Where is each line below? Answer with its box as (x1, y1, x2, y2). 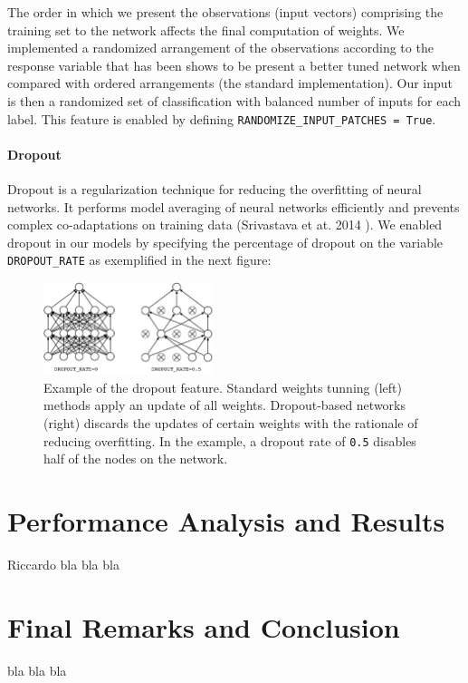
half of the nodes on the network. (43, 449, 228, 468)
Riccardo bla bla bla (7, 555, 119, 574)
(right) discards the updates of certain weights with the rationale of (43, 414, 418, 433)
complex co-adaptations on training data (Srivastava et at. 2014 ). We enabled (7, 215, 443, 234)
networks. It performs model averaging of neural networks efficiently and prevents (7, 197, 460, 216)
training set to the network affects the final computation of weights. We (7, 20, 405, 39)
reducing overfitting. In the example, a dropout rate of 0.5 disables (43, 431, 416, 450)
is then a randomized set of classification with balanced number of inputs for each (7, 91, 462, 110)
